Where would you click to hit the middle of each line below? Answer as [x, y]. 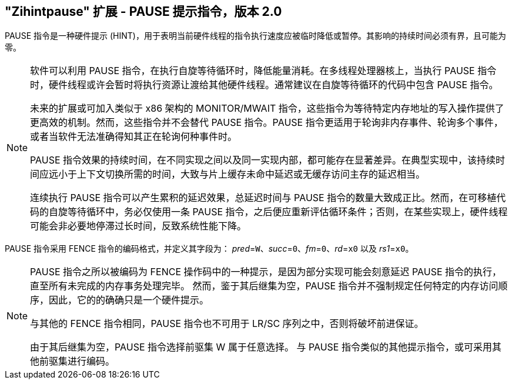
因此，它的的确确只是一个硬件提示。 [129, 300]
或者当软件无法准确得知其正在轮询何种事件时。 [134, 137]
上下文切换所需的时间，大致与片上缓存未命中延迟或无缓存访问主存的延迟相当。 [251, 174]
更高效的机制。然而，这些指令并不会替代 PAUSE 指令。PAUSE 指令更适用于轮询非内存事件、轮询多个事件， [267, 123]
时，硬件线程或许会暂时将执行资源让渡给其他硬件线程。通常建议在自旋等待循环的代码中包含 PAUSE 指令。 [264, 85]
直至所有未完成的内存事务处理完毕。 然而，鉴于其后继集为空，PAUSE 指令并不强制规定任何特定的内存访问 [264, 286]
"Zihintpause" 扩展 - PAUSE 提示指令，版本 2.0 [143, 11]
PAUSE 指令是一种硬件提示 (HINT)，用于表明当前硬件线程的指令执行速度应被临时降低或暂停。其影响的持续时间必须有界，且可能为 [255, 36]
